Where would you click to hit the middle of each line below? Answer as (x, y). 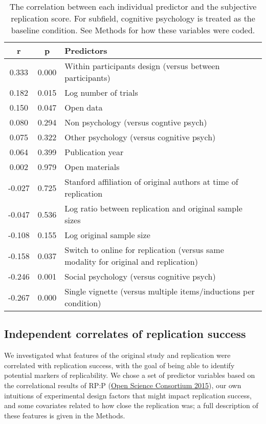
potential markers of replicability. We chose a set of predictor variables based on (130, 375)
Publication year (94, 152)
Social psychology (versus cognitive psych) (140, 276)
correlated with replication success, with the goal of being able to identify (119, 365)
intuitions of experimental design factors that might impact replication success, (128, 395)
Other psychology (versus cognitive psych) (140, 137)
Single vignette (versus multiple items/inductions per (160, 291)
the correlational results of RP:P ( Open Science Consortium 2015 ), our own (123, 385)
